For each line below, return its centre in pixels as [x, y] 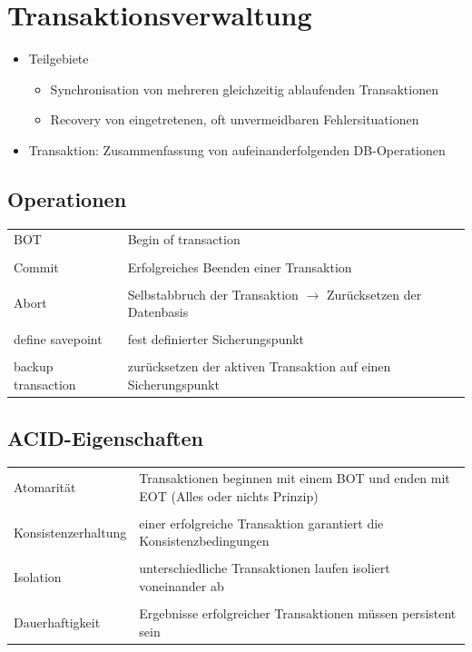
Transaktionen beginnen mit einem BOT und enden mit [295, 478]
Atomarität [45, 486]
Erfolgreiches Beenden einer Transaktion [240, 267]
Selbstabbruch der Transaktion [213, 294]
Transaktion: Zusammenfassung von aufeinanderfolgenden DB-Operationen [237, 149]
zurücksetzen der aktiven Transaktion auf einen [259, 366]
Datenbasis [158, 312]
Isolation [38, 577]
